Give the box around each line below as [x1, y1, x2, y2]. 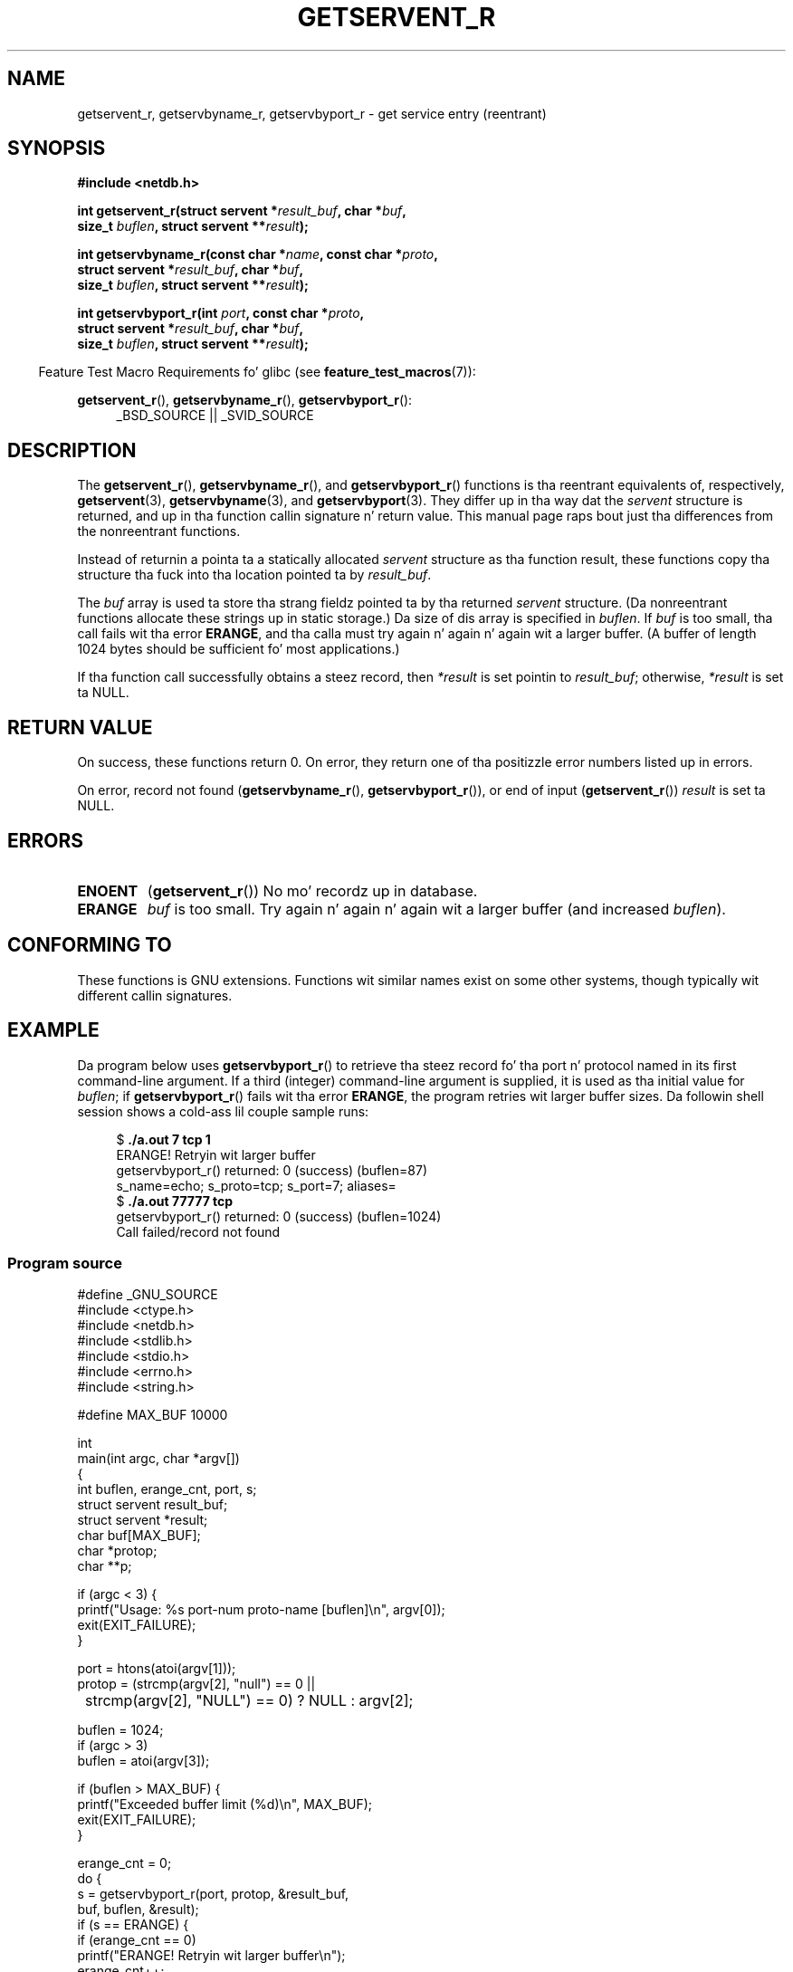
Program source [7, 1254, 122, 1273]
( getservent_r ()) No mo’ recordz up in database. [147, 881, 478, 900]
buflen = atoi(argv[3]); [77, 1753, 210, 1769]
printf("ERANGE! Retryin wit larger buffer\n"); [77, 1948, 346, 1964]
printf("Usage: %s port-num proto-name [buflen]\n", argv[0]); [77, 1602, 445, 1618]
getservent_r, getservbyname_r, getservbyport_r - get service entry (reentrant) [77, 105, 547, 121]
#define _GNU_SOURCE [77, 1287, 218, 1303]
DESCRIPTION [7, 438, 137, 462]
